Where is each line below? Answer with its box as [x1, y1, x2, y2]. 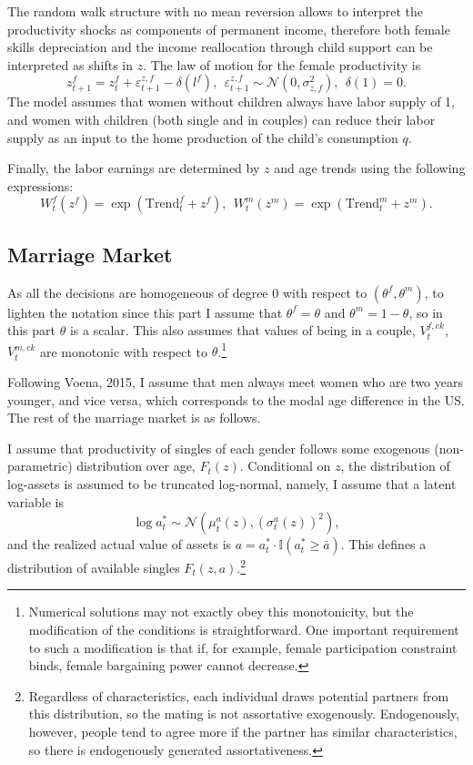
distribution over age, [76, 456, 196, 475]
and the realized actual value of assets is [7, 535, 232, 554]
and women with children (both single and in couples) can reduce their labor [7, 109, 436, 128]
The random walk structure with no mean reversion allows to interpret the [7, 2, 424, 20]
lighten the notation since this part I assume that [7, 302, 283, 321]
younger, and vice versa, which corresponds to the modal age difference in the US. [7, 390, 465, 409]
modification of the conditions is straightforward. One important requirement [28, 619, 459, 638]
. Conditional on [239, 456, 331, 475]
